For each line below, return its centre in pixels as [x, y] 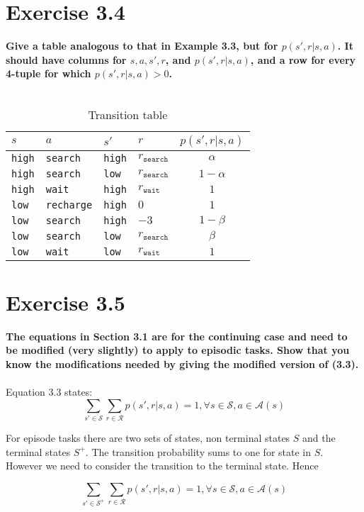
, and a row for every [303, 59]
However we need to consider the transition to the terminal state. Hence [162, 466]
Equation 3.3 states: [49, 391]
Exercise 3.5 [66, 302]
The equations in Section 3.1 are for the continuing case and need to [177, 336]
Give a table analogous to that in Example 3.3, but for [142, 46]
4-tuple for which [49, 73]
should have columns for [66, 59]
